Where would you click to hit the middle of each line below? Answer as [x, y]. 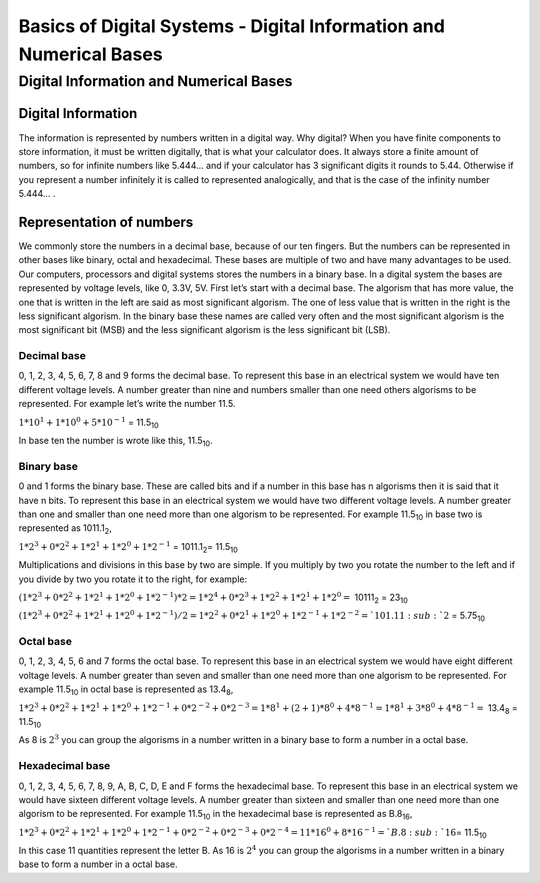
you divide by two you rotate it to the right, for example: [133, 579]
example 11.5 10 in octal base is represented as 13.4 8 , [126, 690]
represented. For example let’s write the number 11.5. [127, 404]
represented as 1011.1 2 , [65, 529]
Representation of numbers [106, 221]
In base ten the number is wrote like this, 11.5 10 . [116, 442]
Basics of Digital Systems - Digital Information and [231, 26]
